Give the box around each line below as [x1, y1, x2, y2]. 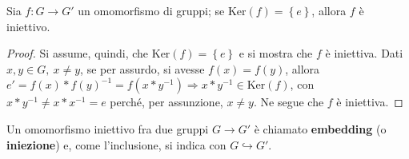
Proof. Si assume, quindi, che [6, 45, 149, 62]
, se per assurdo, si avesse [80, 60, 205, 77]
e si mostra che [239, 45, 313, 62]
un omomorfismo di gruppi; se [78, 2, 225, 18]
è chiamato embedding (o [254, 120, 387, 137]
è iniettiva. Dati [325, 45, 403, 62]
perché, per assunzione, [110, 93, 223, 110]
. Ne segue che [253, 93, 324, 110]
